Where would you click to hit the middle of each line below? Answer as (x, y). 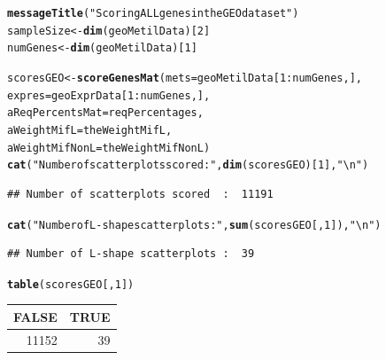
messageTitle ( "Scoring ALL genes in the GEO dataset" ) (153, 13)
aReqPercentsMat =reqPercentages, (105, 113)
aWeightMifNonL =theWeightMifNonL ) (109, 148)
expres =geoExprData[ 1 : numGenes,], (109, 95)
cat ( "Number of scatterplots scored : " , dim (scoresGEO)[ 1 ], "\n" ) (188, 165)
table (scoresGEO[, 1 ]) (71, 284)
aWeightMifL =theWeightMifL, (90, 130)
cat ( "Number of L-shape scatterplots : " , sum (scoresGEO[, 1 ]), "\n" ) (194, 225)
